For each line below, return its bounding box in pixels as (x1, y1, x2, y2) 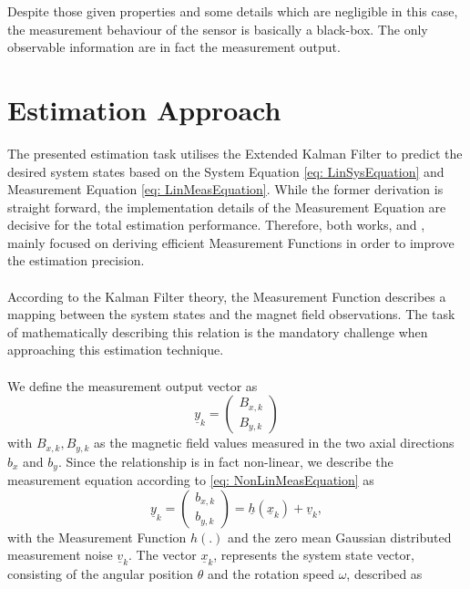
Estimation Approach (7, 90, 281, 128)
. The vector (128, 545, 197, 564)
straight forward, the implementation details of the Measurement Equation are (7, 197, 446, 216)
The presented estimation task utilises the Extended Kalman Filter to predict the (7, 143, 463, 162)
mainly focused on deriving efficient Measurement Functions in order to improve (7, 232, 455, 252)
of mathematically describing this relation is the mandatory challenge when (7, 322, 428, 341)
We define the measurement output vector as (7, 376, 258, 395)
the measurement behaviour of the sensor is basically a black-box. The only (7, 19, 428, 38)
